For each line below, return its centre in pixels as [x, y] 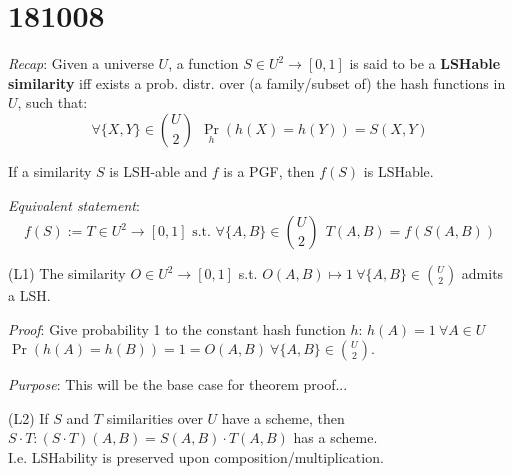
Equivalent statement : [74, 204]
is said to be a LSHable [425, 63]
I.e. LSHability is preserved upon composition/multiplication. [196, 457]
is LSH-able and [158, 170]
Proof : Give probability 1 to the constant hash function [177, 328]
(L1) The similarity [67, 273]
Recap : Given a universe [81, 63]
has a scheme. [335, 437]
